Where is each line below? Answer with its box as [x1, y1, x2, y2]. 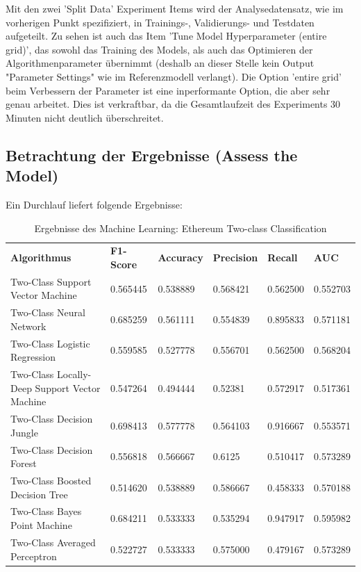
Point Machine [10, 518, 72, 532]
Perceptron [10, 548, 57, 563]
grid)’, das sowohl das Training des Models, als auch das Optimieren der [6, 42, 313, 56]
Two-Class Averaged [10, 534, 96, 549]
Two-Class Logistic [10, 336, 90, 350]
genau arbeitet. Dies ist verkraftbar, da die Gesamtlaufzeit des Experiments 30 [6, 97, 341, 111]
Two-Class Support [10, 274, 92, 288]
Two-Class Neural [10, 305, 85, 320]
